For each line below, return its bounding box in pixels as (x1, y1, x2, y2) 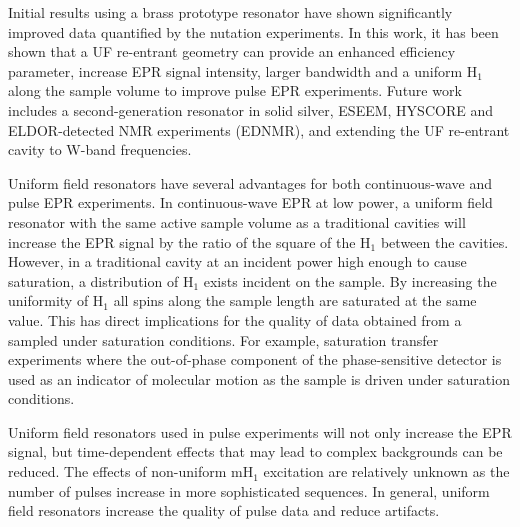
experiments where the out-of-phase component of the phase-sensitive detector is (8, 349, 502, 370)
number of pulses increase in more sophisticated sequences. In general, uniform (8, 480, 490, 501)
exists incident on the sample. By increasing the (203, 270, 497, 291)
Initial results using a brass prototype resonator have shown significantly (8, 2, 453, 22)
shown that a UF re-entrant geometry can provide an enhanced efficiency (8, 41, 456, 62)
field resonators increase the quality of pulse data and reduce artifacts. (8, 500, 440, 521)
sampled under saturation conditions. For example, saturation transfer (8, 329, 439, 350)
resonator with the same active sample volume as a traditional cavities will (8, 211, 466, 232)
